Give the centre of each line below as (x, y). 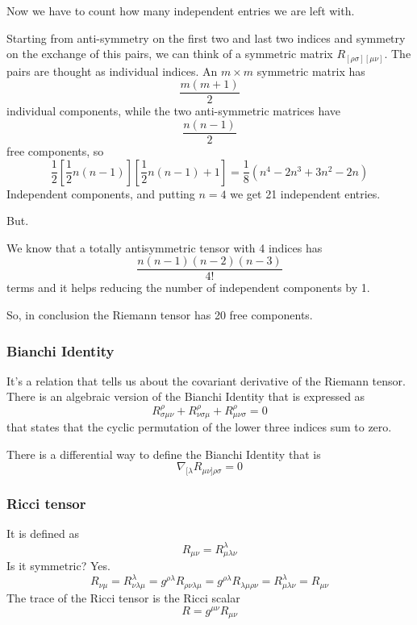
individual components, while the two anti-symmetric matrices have (174, 111)
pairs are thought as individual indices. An (112, 71)
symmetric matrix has (311, 71)
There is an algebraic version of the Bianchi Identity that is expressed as (186, 396)
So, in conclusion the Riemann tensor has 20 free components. (160, 315)
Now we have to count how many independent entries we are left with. (181, 10)
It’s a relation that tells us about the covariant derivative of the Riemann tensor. (206, 380)
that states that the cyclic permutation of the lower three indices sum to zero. (199, 427)
